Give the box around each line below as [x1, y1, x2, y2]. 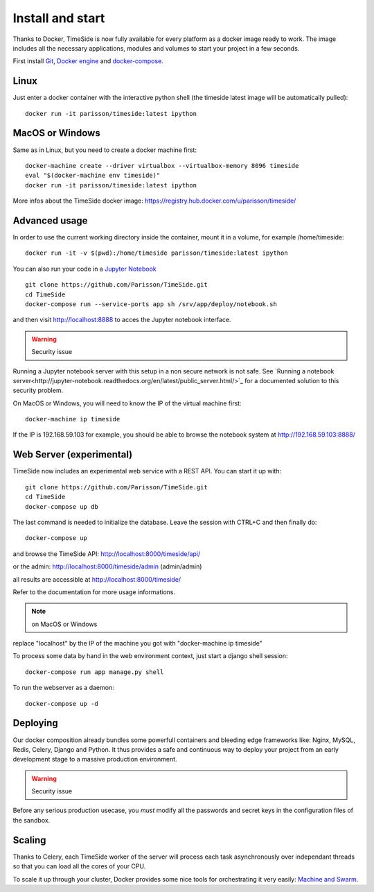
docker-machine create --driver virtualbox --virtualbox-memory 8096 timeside [25, 162, 299, 169]
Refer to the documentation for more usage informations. [12, 587, 176, 596]
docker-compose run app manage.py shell [25, 668, 164, 676]
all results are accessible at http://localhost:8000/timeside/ [12, 575, 181, 583]
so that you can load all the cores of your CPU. [12, 862, 146, 870]
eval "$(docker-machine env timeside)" [25, 171, 161, 180]
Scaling [12, 834, 46, 846]
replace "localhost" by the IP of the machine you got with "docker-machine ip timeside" [12, 639, 262, 648]
